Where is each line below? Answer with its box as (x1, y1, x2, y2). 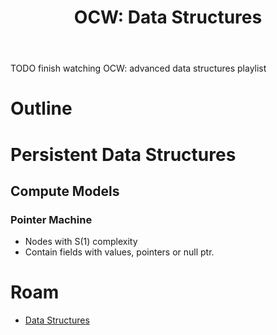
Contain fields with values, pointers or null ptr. (24, 246, 215, 258)
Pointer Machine (10, 212, 93, 226)
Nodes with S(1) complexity (24, 236, 138, 248)
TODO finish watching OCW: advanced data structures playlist (10, 62, 267, 75)
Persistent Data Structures (10, 143, 237, 166)
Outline (10, 97, 73, 120)
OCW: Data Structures (73, 6, 263, 29)
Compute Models (10, 182, 120, 200)
